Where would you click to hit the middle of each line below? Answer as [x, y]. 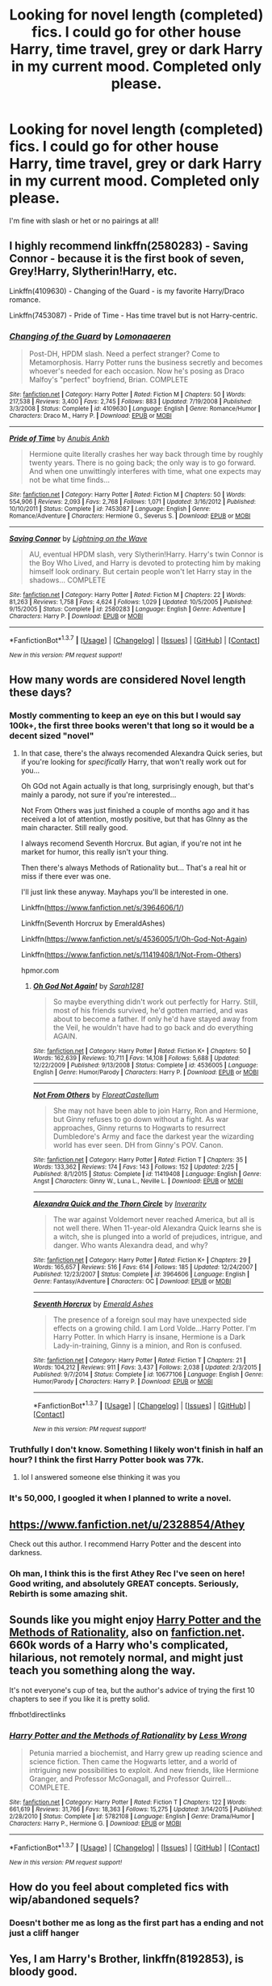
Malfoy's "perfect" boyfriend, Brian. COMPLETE [109, 380]
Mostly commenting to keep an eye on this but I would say [125, 716]
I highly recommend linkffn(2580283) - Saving [129, 246]
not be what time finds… [69, 480]
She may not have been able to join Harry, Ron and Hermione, [156, 1110]
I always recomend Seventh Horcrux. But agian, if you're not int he [131, 843]
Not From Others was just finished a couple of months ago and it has [135, 811]
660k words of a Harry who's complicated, [119, 1645]
